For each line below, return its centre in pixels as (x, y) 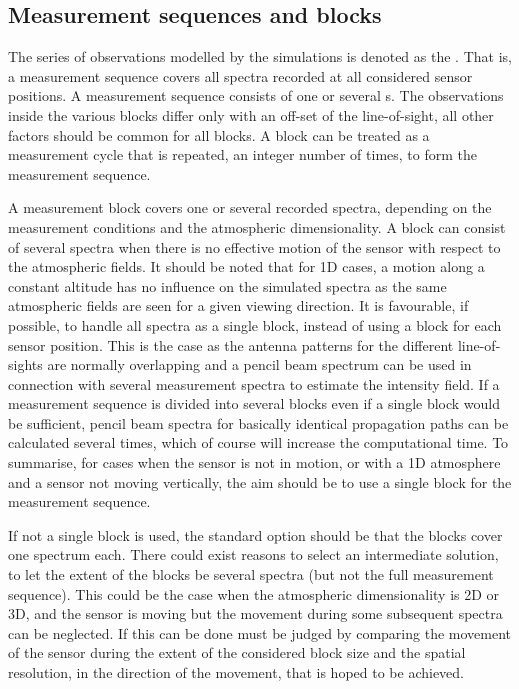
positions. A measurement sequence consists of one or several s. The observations (256, 95)
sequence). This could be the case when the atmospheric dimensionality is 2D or (254, 593)
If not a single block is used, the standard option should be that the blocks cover (255, 534)
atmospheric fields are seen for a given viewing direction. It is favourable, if (238, 305)
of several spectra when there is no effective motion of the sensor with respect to (254, 246)
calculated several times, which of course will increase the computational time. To (258, 442)
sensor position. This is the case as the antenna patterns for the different (231, 344)
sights (25, 364)
